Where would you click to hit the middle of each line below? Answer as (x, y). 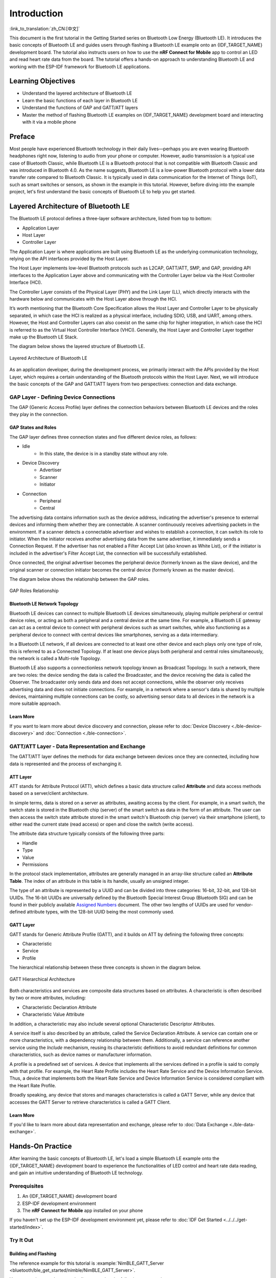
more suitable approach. (35, 703)
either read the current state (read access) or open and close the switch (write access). (101, 824)
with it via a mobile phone (49, 122)
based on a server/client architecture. (49, 793)
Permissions (35, 864)
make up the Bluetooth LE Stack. (44, 337)
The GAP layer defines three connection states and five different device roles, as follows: (103, 437)
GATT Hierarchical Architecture (42, 979)
